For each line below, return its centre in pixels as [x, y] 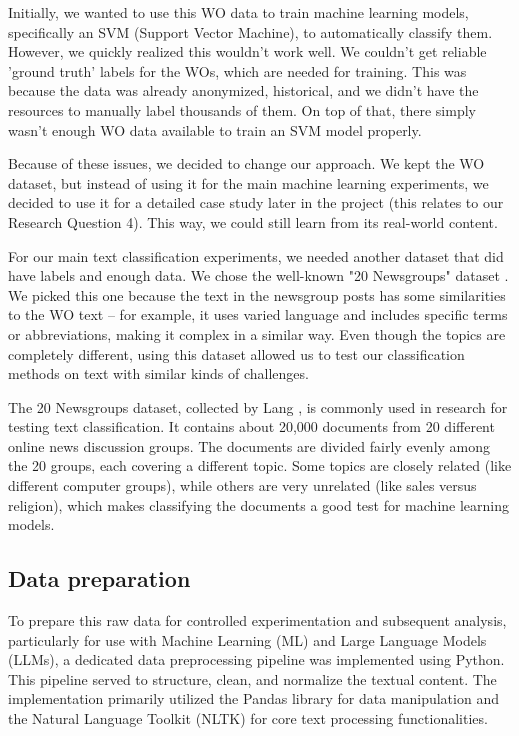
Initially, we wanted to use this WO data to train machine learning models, [238, 12]
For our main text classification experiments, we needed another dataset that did [256, 255]
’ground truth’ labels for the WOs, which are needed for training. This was [237, 70]
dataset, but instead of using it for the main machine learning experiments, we [248, 182]
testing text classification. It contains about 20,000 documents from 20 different [251, 426]
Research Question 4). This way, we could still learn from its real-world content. [253, 221]
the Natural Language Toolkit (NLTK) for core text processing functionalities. [248, 718]
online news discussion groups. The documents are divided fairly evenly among [249, 445]
